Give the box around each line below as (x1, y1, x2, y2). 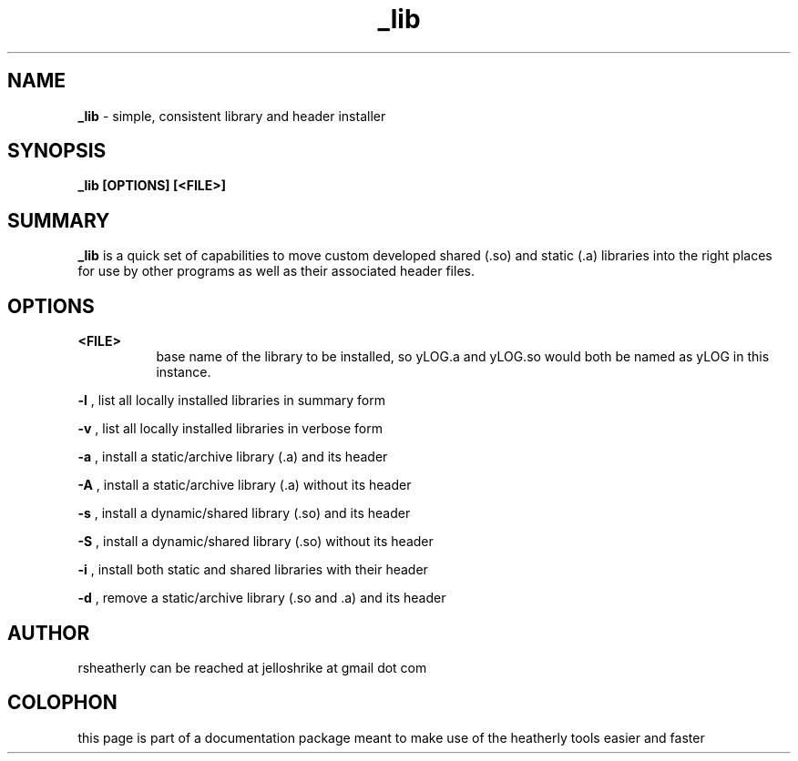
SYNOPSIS (7, 139, 107, 163)
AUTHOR (7, 621, 90, 644)
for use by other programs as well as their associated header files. (77, 263, 475, 279)
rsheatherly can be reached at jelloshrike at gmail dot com (77, 659, 427, 675)
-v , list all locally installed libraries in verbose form (77, 421, 383, 437)
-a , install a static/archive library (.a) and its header (77, 449, 388, 465)
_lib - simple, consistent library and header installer (77, 107, 386, 124)
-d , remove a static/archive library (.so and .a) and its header (77, 590, 446, 606)
